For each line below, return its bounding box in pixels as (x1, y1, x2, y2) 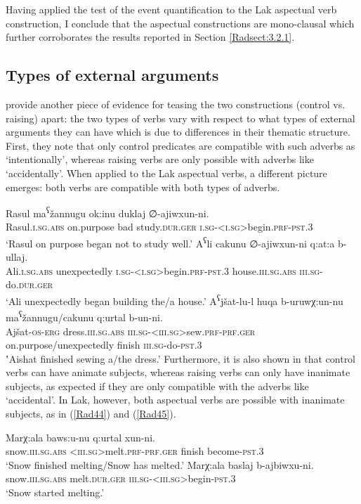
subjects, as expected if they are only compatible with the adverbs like (6, 378, 309, 393)
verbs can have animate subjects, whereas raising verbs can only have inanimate (6, 365, 350, 380)
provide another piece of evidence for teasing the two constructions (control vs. (6, 96, 346, 111)
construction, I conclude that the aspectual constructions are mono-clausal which (6, 15, 355, 30)
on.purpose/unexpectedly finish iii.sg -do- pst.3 (6, 337, 202, 352)
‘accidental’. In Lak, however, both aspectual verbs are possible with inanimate (6, 392, 345, 407)
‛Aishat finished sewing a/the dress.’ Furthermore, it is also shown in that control (6, 351, 356, 366)
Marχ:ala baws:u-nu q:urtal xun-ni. (6, 429, 155, 444)
